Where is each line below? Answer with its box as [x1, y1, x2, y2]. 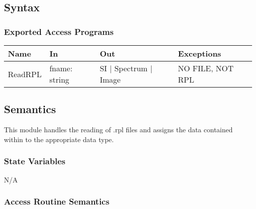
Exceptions [178, 48, 222, 59]
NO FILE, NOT [178, 62, 234, 74]
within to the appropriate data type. [4, 134, 114, 144]
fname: [49, 62, 73, 74]
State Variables [4, 155, 65, 167]
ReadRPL [8, 68, 42, 80]
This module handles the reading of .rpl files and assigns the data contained [4, 124, 233, 135]
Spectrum [114, 62, 148, 74]
